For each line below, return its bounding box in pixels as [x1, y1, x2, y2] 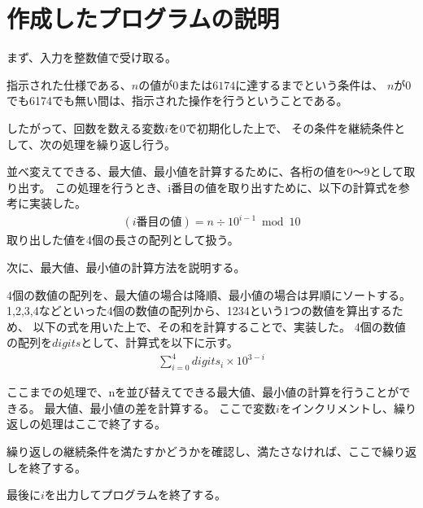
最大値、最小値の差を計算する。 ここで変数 [44, 399, 277, 416]
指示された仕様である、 [7, 76, 132, 93]
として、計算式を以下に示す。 [81, 334, 238, 351]
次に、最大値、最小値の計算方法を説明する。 [7, 259, 246, 275]
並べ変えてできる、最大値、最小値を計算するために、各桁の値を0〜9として [7, 163, 404, 180]
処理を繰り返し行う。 [62, 135, 177, 152]
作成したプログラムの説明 [7, 2, 280, 35]
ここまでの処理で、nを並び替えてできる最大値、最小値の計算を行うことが [7, 383, 399, 401]
